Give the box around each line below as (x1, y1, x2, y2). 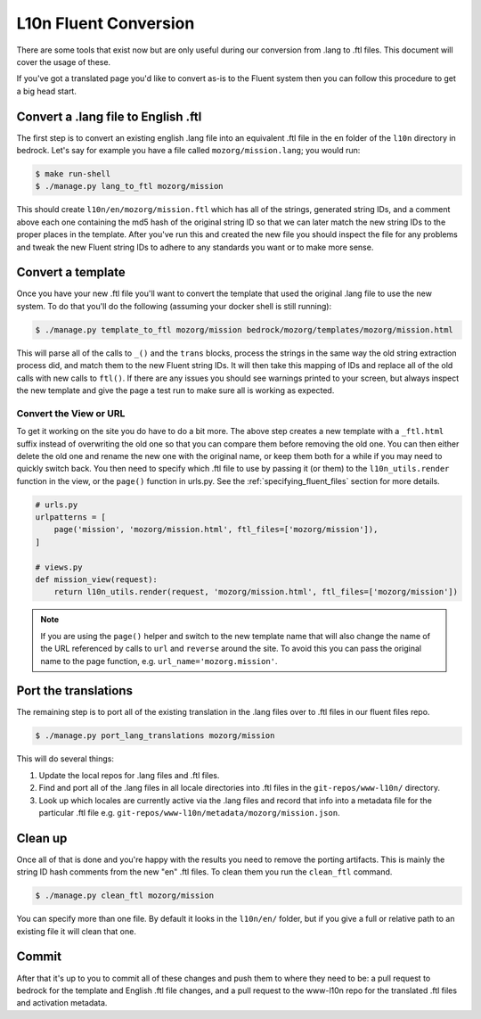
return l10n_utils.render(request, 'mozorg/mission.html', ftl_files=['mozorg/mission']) (53, 587, 459, 597)
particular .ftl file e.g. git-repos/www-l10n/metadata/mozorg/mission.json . (38, 808, 340, 818)
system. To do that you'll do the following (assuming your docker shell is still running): (16, 300, 332, 311)
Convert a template (16, 265, 126, 280)
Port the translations (16, 683, 134, 699)
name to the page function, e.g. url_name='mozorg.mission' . (40, 655, 278, 666)
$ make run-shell (35, 169, 111, 178)
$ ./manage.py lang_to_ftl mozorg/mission (35, 181, 224, 192)
